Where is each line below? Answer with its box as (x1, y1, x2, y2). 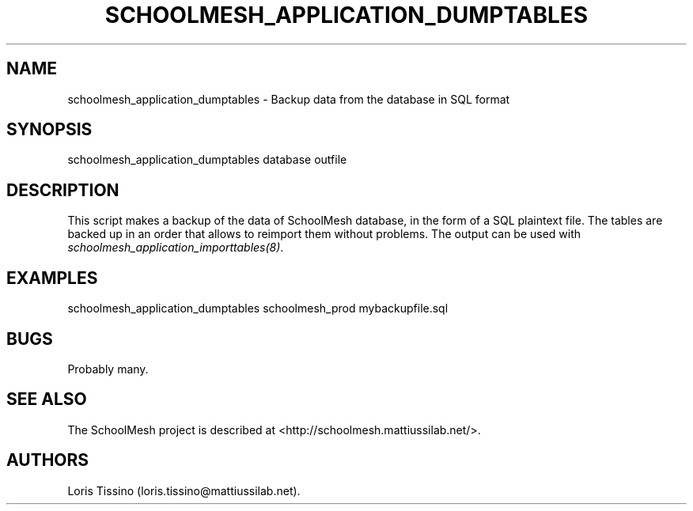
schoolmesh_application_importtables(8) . (67, 240, 284, 255)
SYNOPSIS (6, 119, 93, 140)
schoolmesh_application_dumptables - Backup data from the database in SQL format (67, 92, 510, 106)
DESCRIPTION (6, 180, 119, 200)
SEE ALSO (6, 389, 87, 410)
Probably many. (67, 361, 149, 376)
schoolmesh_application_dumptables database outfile (67, 153, 347, 167)
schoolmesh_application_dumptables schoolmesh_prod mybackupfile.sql (67, 301, 449, 316)
